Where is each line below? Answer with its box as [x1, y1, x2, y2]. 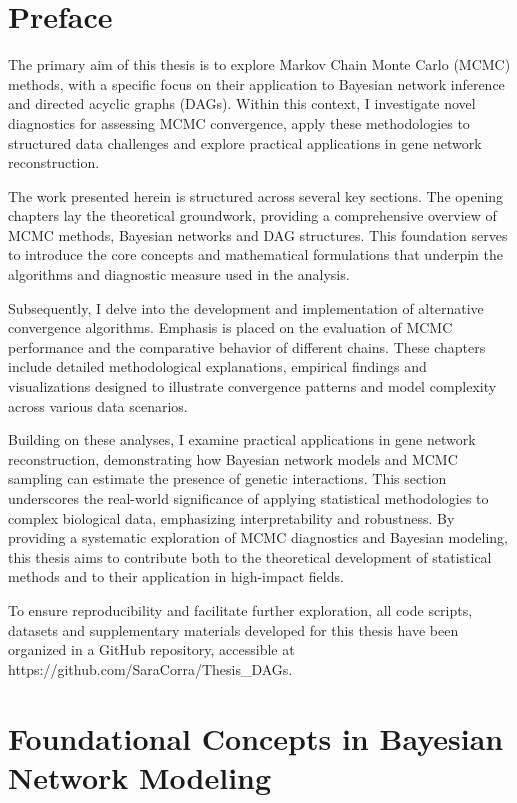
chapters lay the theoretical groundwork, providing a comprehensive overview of [8, 205, 497, 226]
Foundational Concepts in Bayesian [8, 717, 504, 758]
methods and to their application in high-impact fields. [8, 566, 344, 587]
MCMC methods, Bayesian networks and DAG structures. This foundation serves [8, 224, 508, 245]
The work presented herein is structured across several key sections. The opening [8, 185, 504, 206]
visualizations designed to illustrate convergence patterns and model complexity [8, 376, 497, 397]
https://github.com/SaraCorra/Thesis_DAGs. [8, 658, 293, 679]
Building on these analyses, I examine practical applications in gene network [8, 429, 476, 450]
